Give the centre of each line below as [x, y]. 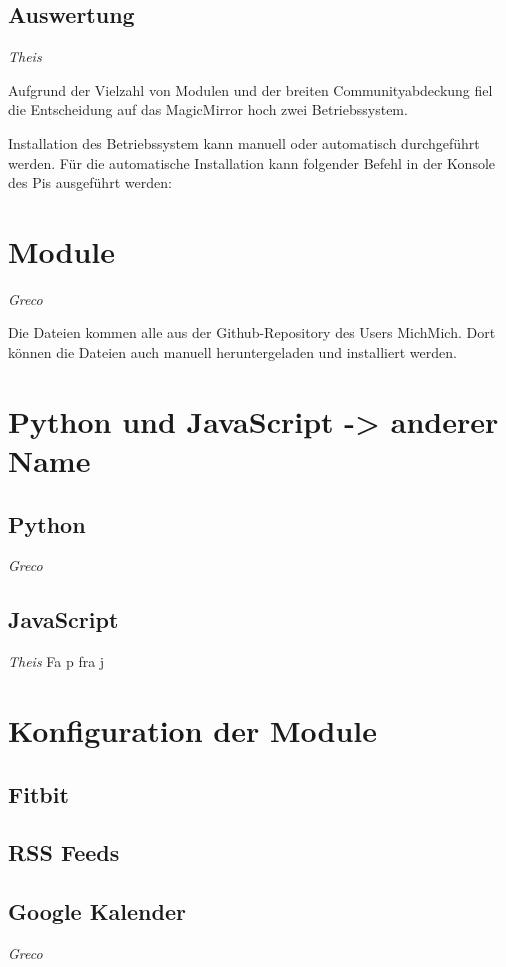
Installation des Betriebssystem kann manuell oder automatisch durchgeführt [244, 142]
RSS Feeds [64, 852]
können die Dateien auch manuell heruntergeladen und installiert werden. [232, 352]
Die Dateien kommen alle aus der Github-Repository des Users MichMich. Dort [252, 332]
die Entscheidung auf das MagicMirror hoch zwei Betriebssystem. [208, 109]
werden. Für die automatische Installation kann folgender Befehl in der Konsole [252, 162]
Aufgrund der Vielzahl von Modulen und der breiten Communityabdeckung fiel [250, 89]
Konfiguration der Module [192, 730]
